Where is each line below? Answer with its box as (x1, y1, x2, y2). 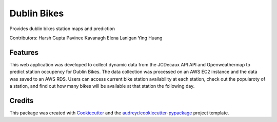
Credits (9, 96, 34, 105)
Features (9, 48, 38, 57)
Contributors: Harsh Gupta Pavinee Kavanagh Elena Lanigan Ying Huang (9, 35, 163, 41)
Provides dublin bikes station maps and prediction (9, 26, 115, 32)
